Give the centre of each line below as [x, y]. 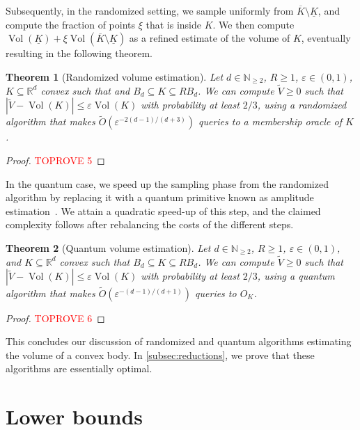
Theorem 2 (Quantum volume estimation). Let [108, 247]
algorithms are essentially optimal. [79, 368]
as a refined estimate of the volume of [210, 38]
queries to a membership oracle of [270, 121]
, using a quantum [296, 276]
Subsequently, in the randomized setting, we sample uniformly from [150, 10]
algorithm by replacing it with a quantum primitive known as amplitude [160, 197]
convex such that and [85, 90]
